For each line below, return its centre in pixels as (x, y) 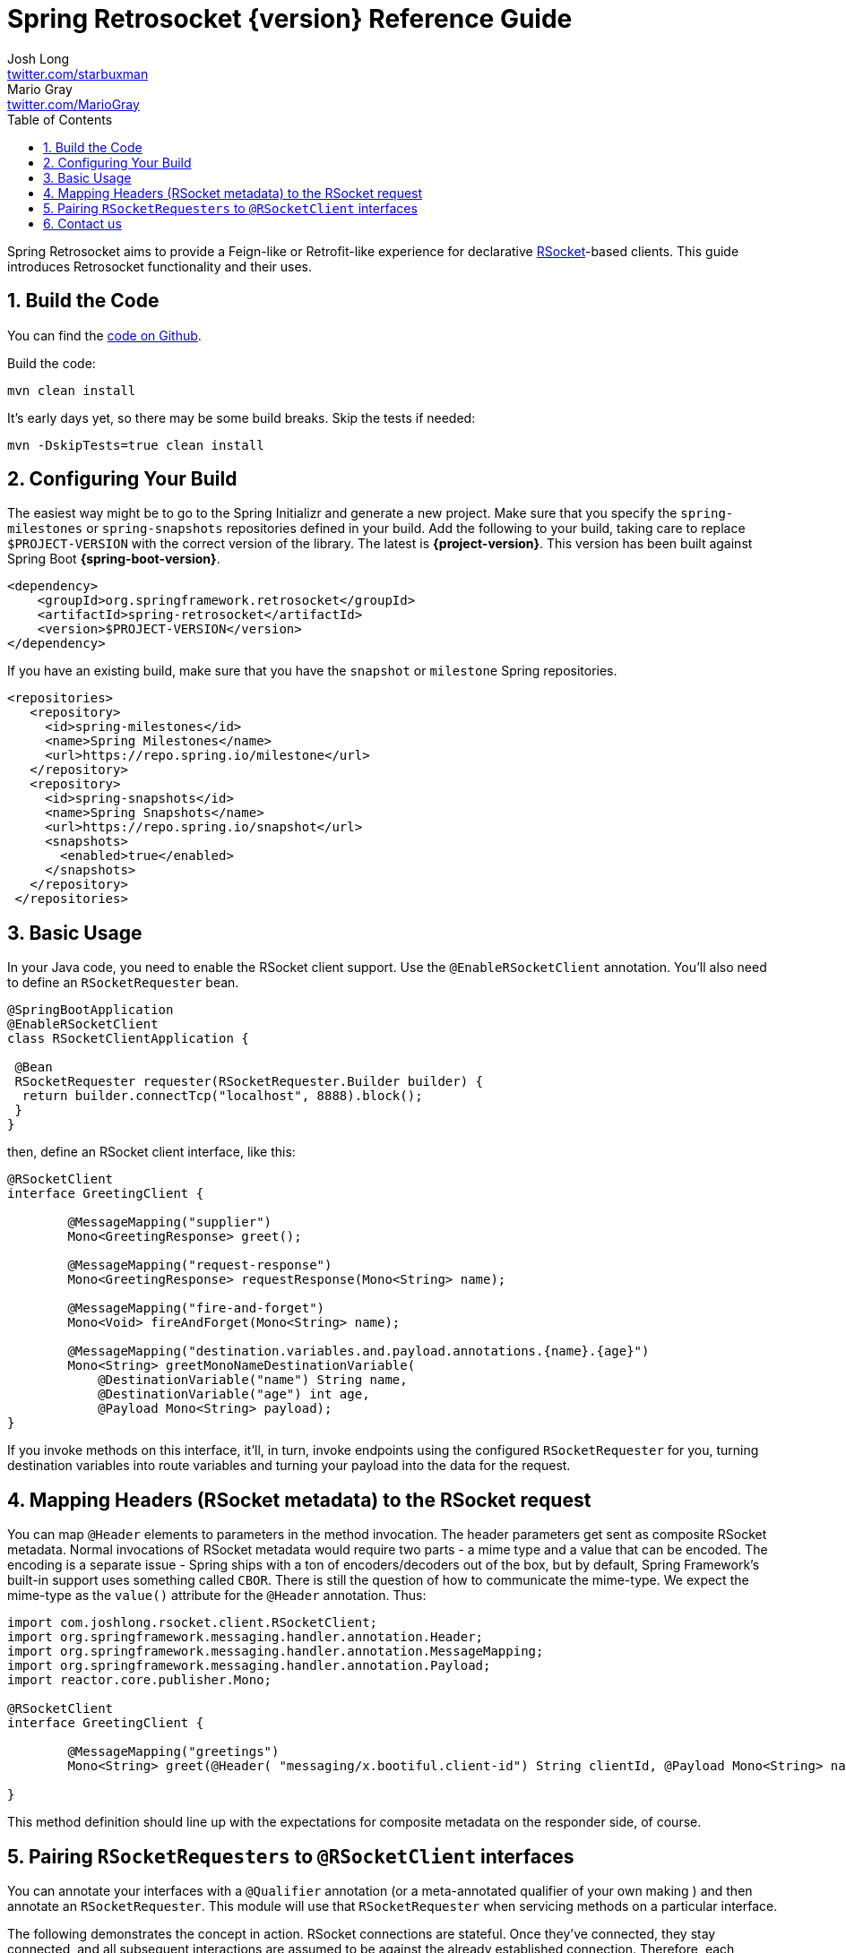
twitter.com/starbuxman (78, 73)
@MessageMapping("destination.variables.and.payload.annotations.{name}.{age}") (358, 1351)
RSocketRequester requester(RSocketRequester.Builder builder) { (249, 1082)
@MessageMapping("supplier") (170, 1222)
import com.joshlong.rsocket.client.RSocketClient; (193, 1623)
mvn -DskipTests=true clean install (136, 445)
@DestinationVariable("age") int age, (234, 1394)
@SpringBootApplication (91, 1010)
